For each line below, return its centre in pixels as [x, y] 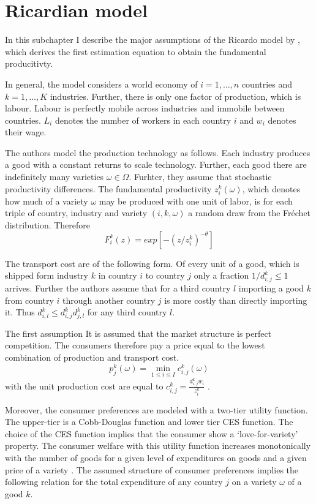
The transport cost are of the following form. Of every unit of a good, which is [152, 263]
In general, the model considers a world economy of [101, 84]
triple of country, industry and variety [76, 213]
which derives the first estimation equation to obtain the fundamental [136, 51]
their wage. [26, 132]
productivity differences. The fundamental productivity [108, 188]
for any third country [127, 312]
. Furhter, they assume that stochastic [200, 177]
